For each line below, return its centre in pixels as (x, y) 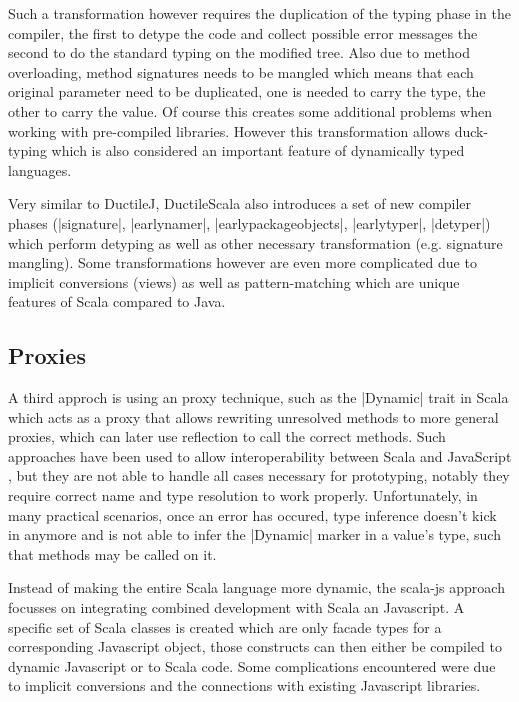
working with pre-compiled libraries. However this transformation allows (229, 130)
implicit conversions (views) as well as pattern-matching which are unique (234, 281)
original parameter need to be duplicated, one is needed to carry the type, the (247, 91)
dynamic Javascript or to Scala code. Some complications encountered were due (252, 665)
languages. (40, 169)
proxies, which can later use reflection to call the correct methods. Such (227, 436)
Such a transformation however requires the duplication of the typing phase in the (259, 13)
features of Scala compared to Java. (117, 301)
